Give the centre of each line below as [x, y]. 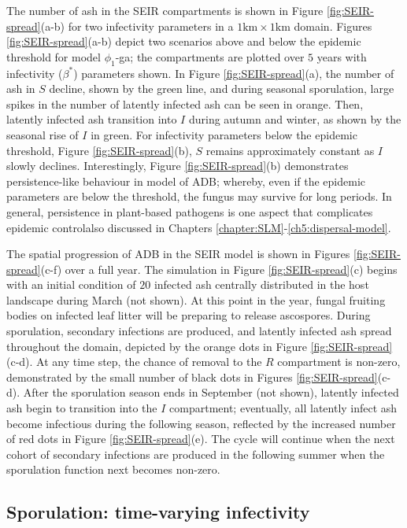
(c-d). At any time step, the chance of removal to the [134, 362]
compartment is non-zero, [339, 362]
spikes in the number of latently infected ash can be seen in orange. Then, [185, 103]
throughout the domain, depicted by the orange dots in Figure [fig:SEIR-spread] [200, 346]
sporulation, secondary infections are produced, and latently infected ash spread [199, 331]
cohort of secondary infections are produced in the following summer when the [196, 454]
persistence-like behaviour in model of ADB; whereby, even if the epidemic [186, 181]
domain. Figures [333, 26]
